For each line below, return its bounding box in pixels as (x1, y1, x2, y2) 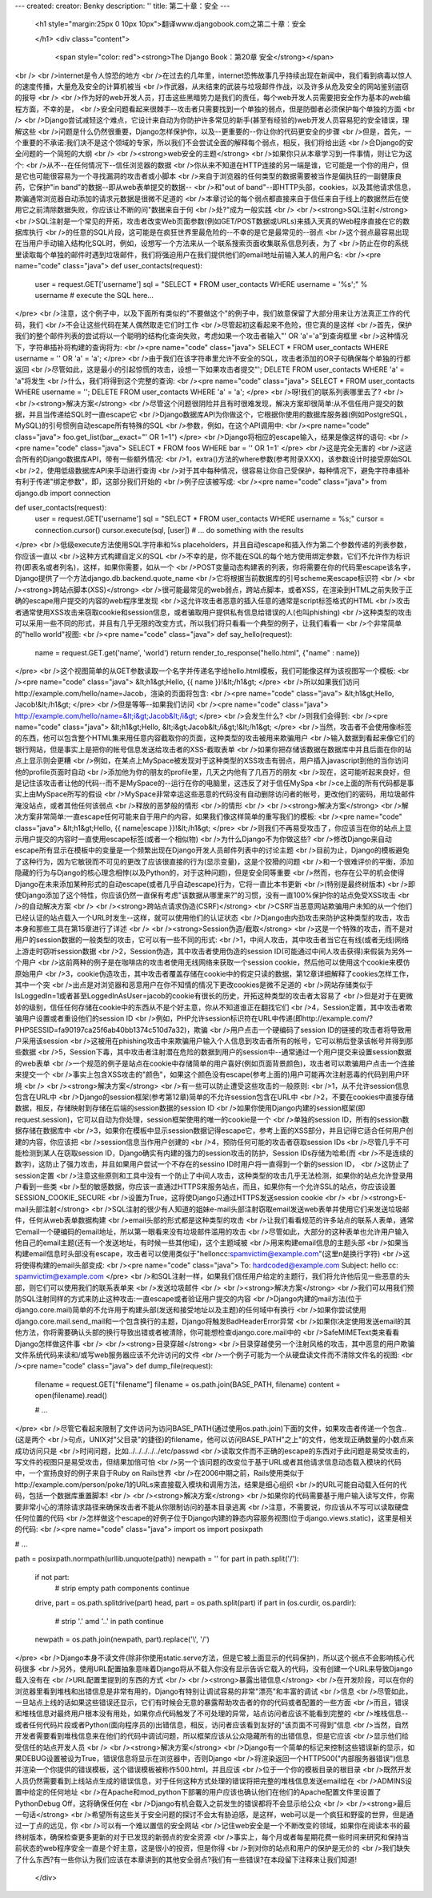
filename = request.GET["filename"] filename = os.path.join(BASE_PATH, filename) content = (34, 1379, 341, 1389)
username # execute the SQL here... (34, 290, 154, 300)
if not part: (34, 1572, 70, 1582)
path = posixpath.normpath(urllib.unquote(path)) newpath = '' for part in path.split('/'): (14, 1554, 299, 1564)
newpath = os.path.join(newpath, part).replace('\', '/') (34, 1634, 210, 1644)
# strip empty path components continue (54, 1583, 190, 1593)
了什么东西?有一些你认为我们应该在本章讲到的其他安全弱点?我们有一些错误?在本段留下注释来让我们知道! (14, 1855, 358, 1864)
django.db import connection (14, 488, 111, 498)
